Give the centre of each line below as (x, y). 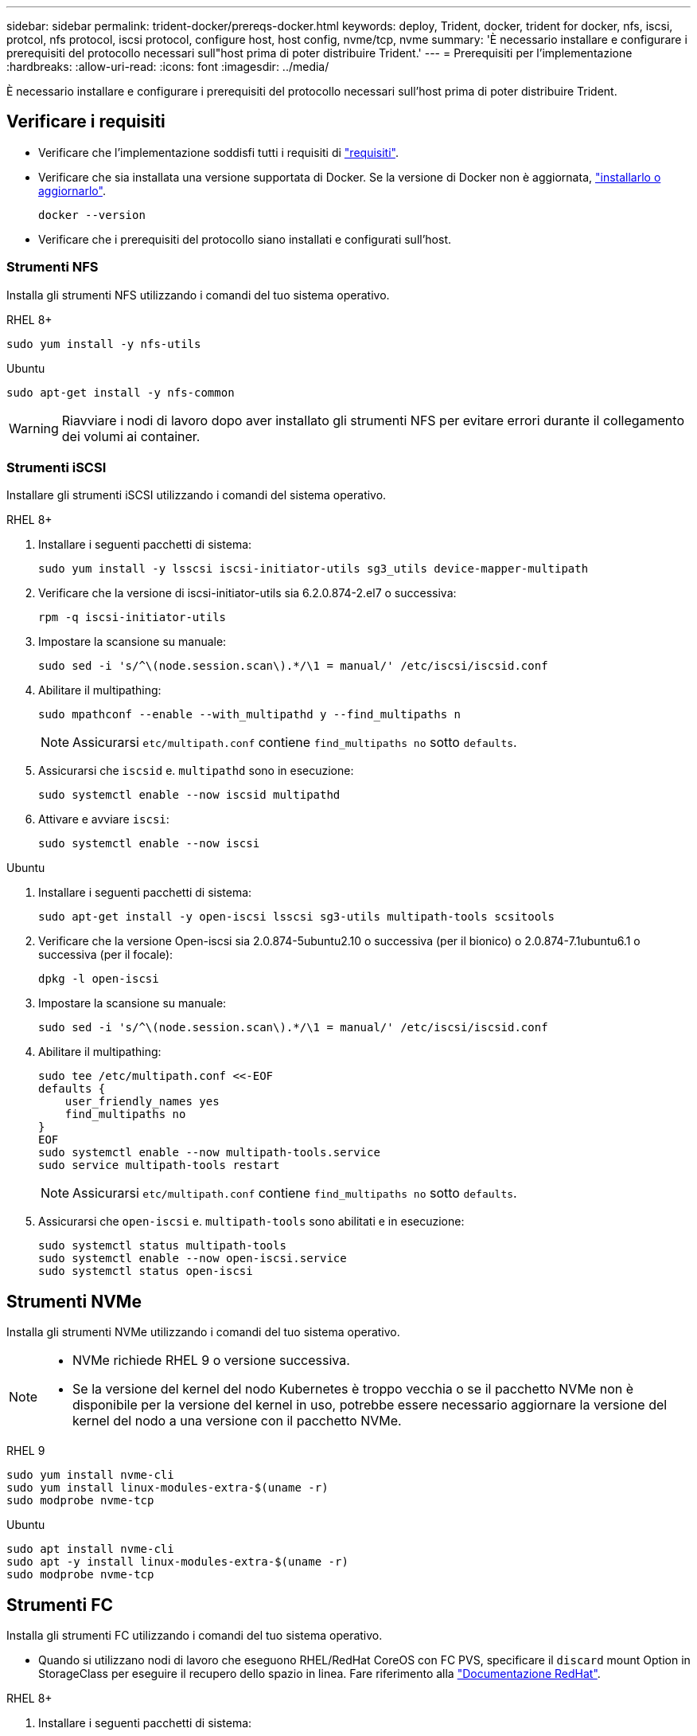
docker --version (92, 215)
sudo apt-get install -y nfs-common (121, 392)
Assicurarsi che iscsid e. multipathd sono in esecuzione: (196, 771)
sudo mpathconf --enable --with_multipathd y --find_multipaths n (250, 715)
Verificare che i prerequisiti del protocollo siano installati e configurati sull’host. (245, 239)
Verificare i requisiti (86, 122)
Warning (34, 428)
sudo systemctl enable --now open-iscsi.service (193, 1259)
